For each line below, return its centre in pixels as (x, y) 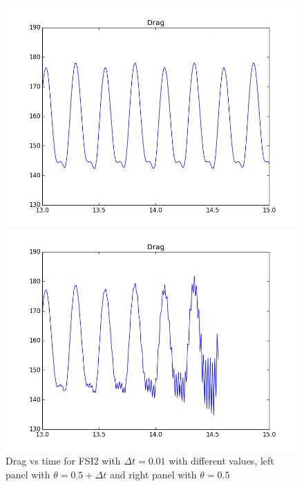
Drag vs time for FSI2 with (63, 461)
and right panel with (153, 474)
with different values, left (221, 461)
